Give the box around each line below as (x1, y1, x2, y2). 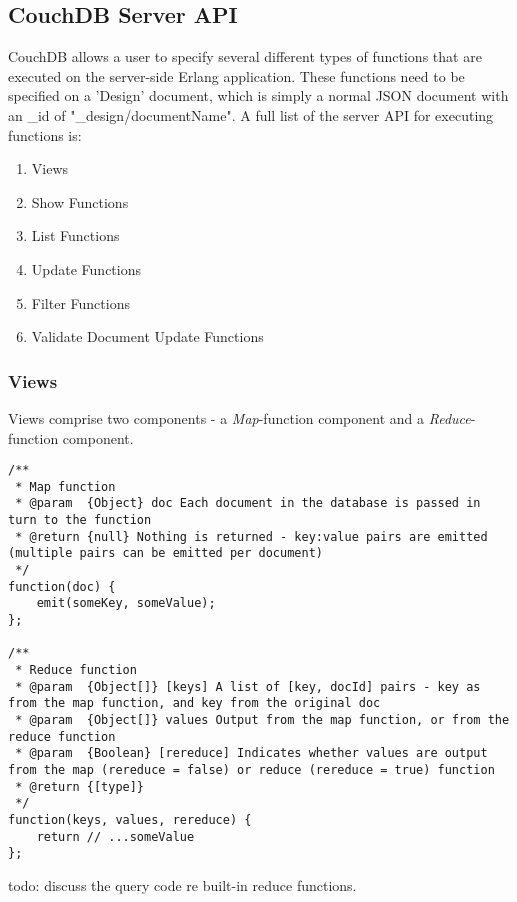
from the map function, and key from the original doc (8, 696, 381, 711)
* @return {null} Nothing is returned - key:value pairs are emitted (15, 529, 488, 544)
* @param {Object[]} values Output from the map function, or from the (15, 712, 510, 727)
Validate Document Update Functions (31, 326, 264, 347)
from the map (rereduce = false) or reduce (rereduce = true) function (8, 762, 495, 777)
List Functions (31, 225, 120, 246)
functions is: (8, 124, 82, 145)
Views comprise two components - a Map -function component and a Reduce (8, 407, 471, 428)
